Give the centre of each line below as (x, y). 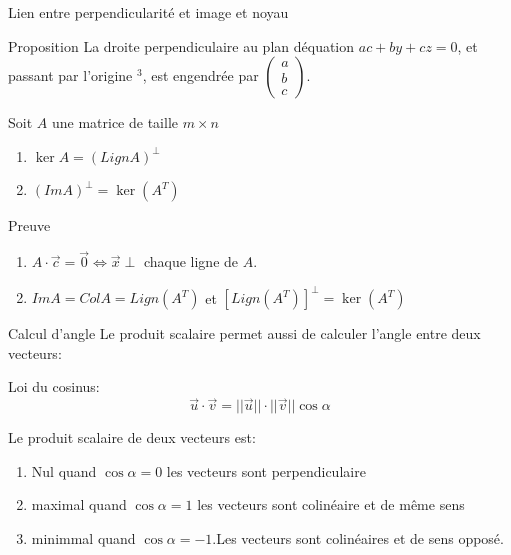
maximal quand (79, 504)
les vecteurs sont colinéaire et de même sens (331, 504)
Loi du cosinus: (54, 386)
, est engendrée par (200, 75)
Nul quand (64, 470)
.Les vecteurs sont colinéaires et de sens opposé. (358, 538)
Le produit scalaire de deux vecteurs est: (132, 437)
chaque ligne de (191, 261)
